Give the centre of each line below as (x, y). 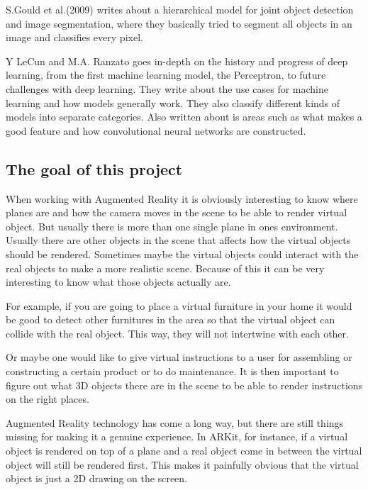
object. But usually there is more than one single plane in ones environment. (172, 226)
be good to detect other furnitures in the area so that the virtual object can (171, 319)
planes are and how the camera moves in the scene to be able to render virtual (177, 212)
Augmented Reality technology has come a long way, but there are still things (175, 422)
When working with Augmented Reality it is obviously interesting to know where (182, 198)
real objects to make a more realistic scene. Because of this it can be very (165, 268)
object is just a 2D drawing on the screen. (96, 478)
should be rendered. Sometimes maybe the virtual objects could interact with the (182, 254)
